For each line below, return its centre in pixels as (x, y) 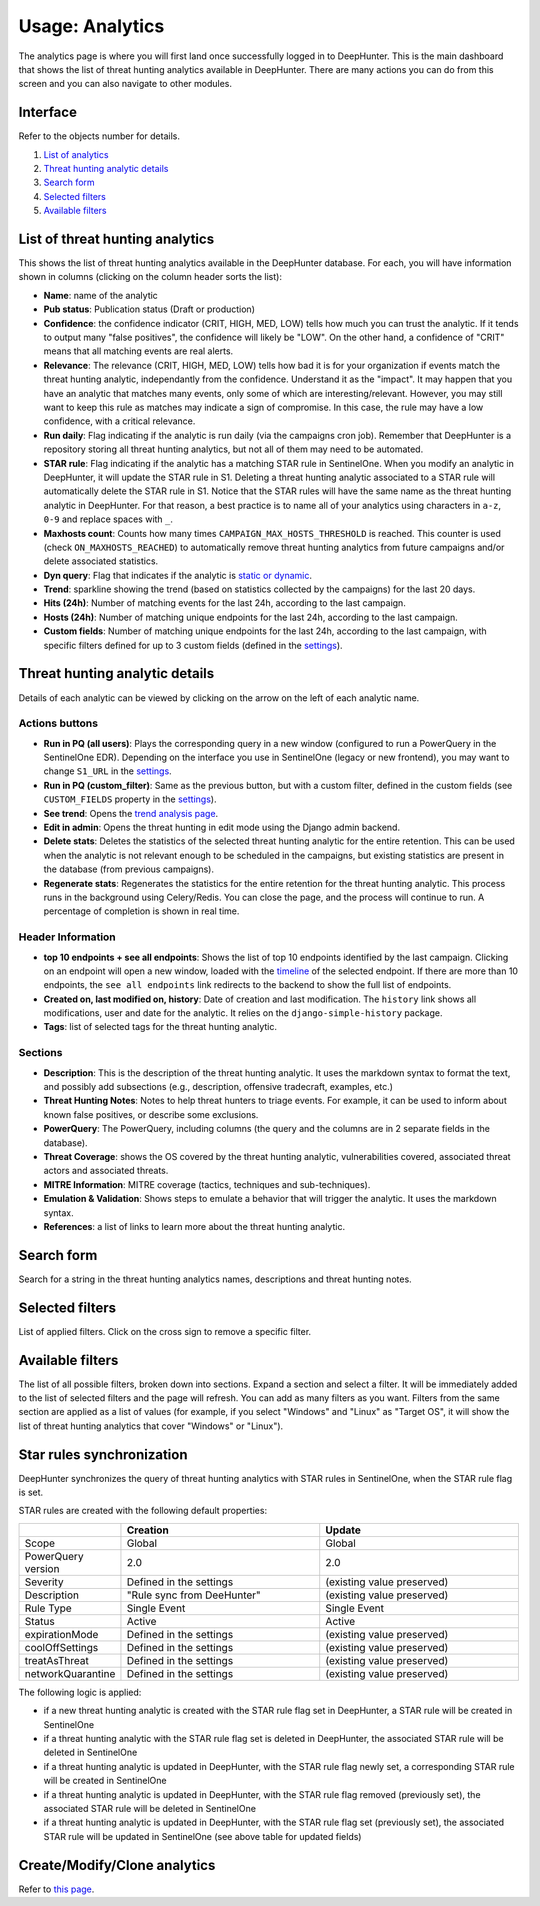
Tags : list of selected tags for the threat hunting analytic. (160, 1027)
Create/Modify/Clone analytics (117, 1865)
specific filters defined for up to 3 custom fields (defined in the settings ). (193, 645)
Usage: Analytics (91, 26)
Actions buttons (58, 723)
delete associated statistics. (101, 561)
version (42, 1568)
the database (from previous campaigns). (129, 869)
